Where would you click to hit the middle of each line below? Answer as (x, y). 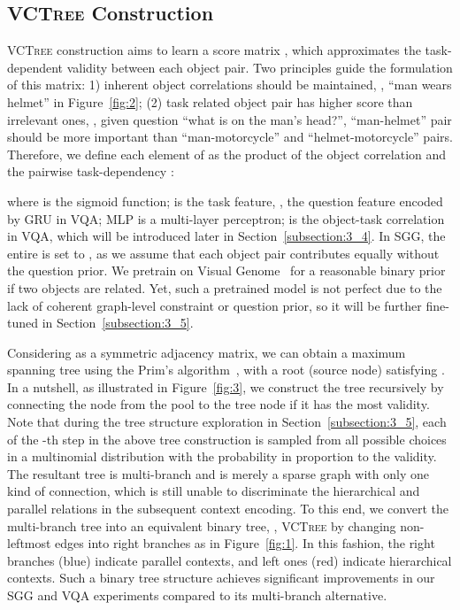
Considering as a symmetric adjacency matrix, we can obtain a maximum (207, 352)
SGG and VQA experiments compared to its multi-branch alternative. (197, 595)
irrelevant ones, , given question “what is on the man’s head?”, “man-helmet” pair (230, 119)
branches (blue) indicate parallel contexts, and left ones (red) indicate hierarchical (230, 560)
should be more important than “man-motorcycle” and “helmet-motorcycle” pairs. (230, 137)
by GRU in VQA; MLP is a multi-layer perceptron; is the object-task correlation (226, 218)
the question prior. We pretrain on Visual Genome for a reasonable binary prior (226, 270)
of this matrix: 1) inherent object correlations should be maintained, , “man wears (230, 85)
